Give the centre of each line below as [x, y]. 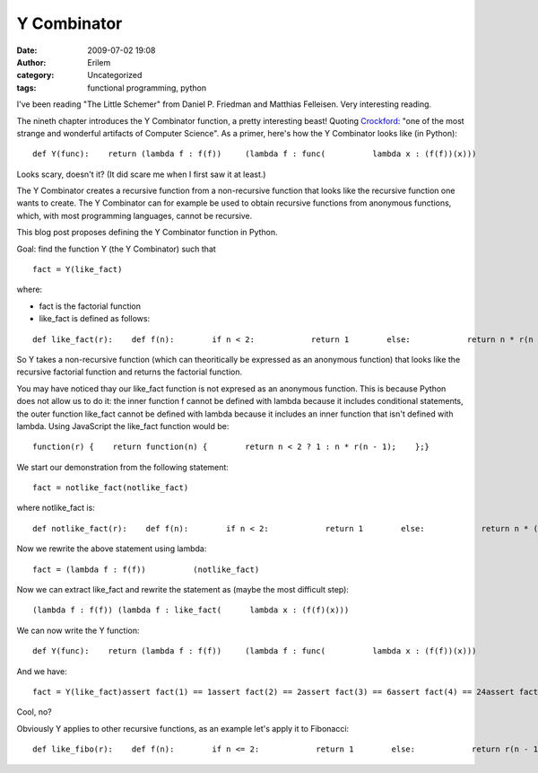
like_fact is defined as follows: [95, 319]
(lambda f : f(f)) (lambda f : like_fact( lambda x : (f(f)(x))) [191, 610]
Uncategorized [115, 75]
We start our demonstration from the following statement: [122, 467]
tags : [26, 88]
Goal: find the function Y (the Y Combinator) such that [117, 249]
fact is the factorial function [90, 306]
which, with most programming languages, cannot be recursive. [134, 215]
